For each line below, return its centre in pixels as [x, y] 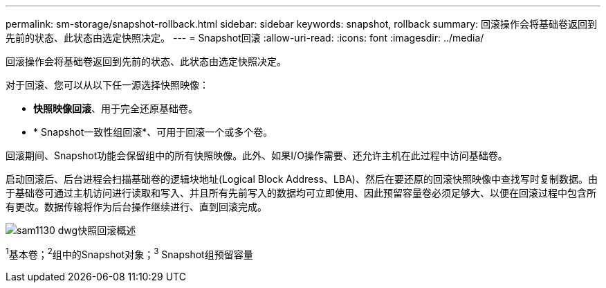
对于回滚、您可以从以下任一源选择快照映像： [107, 85]
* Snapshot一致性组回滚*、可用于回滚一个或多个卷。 [153, 132]
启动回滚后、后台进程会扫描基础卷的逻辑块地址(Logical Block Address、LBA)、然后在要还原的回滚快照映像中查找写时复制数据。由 [302, 179]
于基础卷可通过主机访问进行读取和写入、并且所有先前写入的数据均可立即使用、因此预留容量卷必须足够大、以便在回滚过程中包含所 [301, 193]
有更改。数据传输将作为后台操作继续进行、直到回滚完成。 [136, 207]
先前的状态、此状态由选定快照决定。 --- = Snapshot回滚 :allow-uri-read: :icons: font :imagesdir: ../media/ [245, 38]
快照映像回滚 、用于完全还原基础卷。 [116, 108]
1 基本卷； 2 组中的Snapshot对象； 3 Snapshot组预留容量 [129, 253]
